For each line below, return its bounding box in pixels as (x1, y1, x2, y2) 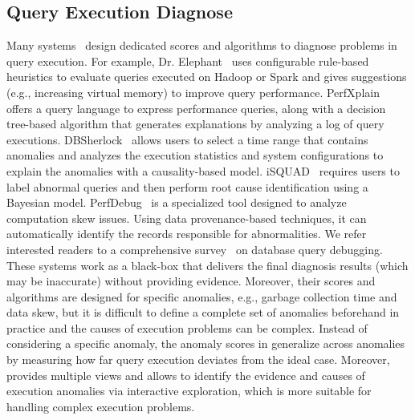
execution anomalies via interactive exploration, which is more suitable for (6, 382, 372, 399)
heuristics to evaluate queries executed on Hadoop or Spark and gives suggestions (6, 68, 407, 85)
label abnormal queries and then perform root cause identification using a (6, 178, 368, 195)
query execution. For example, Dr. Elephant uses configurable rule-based (6, 52, 369, 69)
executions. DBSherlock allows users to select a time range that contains (6, 131, 368, 147)
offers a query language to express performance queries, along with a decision (6, 99, 386, 116)
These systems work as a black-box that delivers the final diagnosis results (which (6, 256, 409, 273)
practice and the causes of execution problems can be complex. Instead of (6, 319, 368, 336)
